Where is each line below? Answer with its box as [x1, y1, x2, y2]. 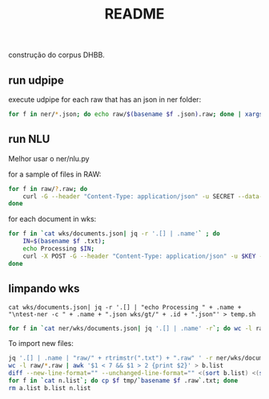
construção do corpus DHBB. [8, 50, 106, 60]
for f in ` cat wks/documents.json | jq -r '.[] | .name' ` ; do [8, 230, 220, 238]
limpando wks [8, 282, 80, 295]
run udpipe [8, 73, 64, 87]
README [104, 5, 165, 23]
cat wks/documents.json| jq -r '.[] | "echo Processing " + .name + [8, 303, 242, 311]
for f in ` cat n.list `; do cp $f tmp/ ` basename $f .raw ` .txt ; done [8, 377, 239, 385]
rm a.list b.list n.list [8, 384, 91, 392]
